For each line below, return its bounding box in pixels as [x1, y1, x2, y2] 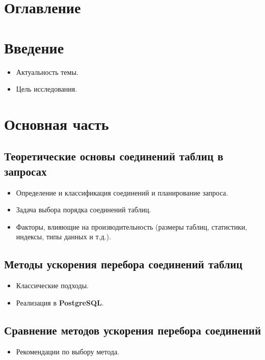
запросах [4, 163, 47, 179]
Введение [4, 37, 64, 58]
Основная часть [4, 113, 109, 134]
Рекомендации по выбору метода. [16, 346, 120, 356]
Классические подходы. [16, 280, 89, 291]
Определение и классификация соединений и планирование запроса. [16, 187, 228, 198]
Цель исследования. [16, 84, 77, 94]
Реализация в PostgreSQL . [16, 297, 104, 308]
